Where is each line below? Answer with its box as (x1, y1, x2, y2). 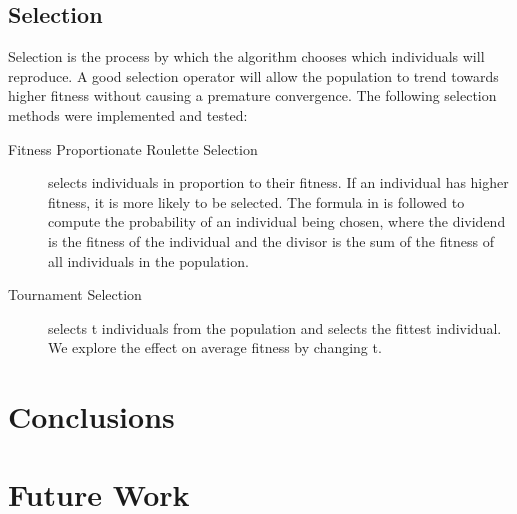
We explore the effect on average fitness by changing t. (48, 337, 382, 358)
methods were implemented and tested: (8, 104, 248, 125)
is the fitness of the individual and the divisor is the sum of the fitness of (48, 230, 494, 251)
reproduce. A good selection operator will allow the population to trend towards (8, 65, 499, 86)
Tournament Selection (8, 284, 142, 305)
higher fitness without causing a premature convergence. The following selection (8, 85, 497, 106)
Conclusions (8, 396, 175, 437)
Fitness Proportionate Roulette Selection (8, 138, 258, 159)
